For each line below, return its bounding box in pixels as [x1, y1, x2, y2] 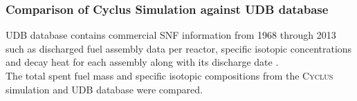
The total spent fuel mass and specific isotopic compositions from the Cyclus [6, 68, 333, 82]
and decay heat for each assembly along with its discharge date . [6, 55, 279, 69]
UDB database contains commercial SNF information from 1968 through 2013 [6, 28, 336, 42]
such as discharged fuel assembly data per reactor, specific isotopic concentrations [6, 41, 352, 55]
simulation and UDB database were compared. [6, 82, 203, 96]
